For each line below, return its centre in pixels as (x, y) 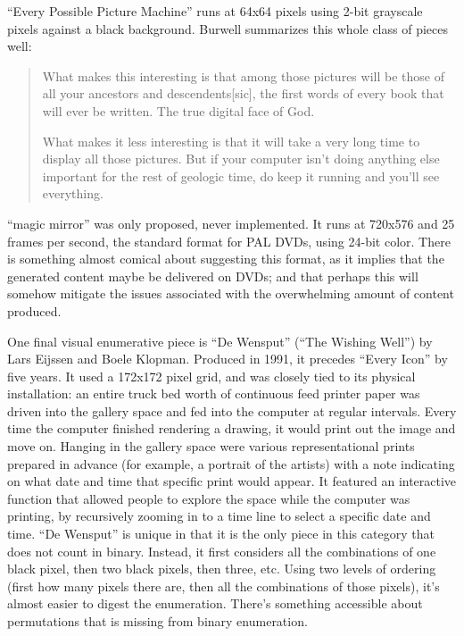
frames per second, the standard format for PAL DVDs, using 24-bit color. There (229, 241)
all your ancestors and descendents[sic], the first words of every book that (243, 93)
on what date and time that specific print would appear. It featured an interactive (232, 481)
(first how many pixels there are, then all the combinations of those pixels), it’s (224, 586)
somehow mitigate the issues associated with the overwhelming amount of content (231, 293)
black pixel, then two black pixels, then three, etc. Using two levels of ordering (222, 569)
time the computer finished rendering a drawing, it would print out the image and (232, 428)
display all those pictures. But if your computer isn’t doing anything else (241, 159)
